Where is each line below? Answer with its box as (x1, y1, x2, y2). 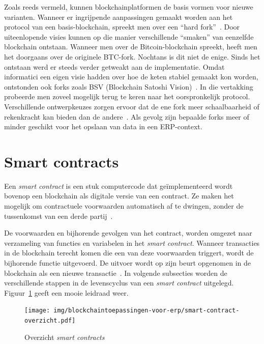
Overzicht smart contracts (24, 331, 105, 342)
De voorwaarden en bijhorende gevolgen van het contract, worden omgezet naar (4, 227, 252, 238)
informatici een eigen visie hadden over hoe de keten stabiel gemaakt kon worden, (4, 71, 258, 82)
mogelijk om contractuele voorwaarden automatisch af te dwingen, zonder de (4, 200, 244, 211)
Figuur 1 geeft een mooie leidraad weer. (4, 287, 129, 298)
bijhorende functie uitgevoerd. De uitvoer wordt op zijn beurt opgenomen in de (4, 257, 251, 268)
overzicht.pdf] (24, 317, 76, 325)
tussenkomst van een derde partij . (4, 210, 113, 221)
